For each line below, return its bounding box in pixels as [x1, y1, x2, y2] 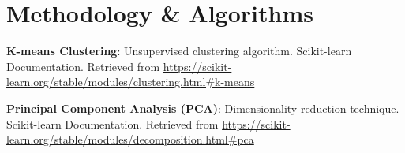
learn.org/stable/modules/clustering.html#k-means [6, 73, 255, 90]
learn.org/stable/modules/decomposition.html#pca [6, 131, 254, 147]
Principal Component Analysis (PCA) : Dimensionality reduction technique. [6, 99, 399, 116]
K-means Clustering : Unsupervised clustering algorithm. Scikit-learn [6, 43, 352, 59]
